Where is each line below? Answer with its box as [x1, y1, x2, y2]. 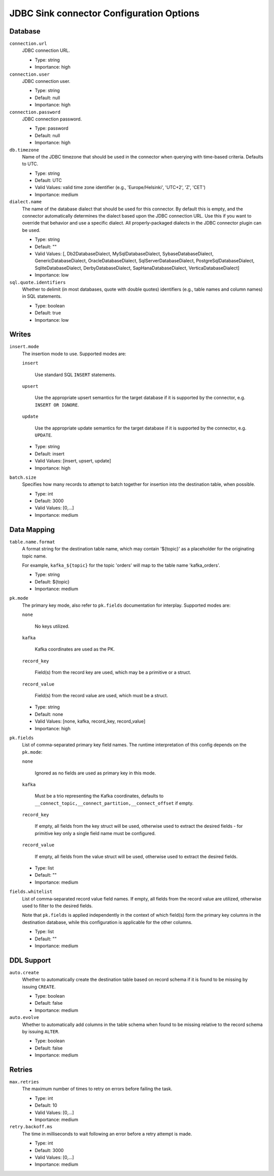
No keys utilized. [35, 623, 70, 629]
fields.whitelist [9, 889, 53, 894]
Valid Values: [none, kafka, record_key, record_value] [35, 718, 146, 724]
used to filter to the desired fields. [22, 903, 93, 909]
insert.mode [9, 344, 39, 350]
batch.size [9, 474, 37, 480]
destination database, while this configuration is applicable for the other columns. [22, 919, 193, 925]
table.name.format [9, 539, 55, 545]
